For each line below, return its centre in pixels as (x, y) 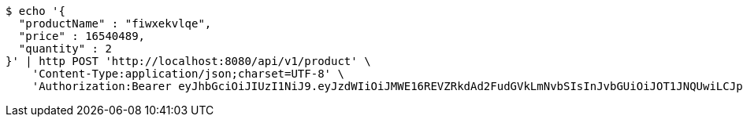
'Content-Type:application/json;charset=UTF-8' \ (188, 74)
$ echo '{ (35, 11)
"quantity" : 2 (65, 49)
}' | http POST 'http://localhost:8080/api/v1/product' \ (188, 61)
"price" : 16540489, (82, 36)
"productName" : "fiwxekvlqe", (115, 24)
